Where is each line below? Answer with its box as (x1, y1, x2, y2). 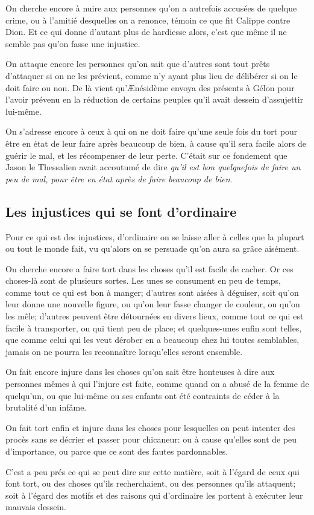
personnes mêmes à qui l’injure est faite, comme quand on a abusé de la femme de (5, 377, 309, 390)
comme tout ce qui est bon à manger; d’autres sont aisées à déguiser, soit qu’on (5, 286, 299, 298)
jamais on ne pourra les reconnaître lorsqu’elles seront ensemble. (5, 345, 243, 357)
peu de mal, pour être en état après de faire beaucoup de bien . (5, 172, 233, 185)
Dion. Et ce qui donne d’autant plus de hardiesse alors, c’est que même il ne (5, 25, 287, 38)
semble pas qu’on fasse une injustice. (5, 37, 140, 50)
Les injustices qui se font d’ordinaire (5, 202, 237, 220)
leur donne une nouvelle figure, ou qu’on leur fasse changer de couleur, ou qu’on (5, 298, 300, 310)
